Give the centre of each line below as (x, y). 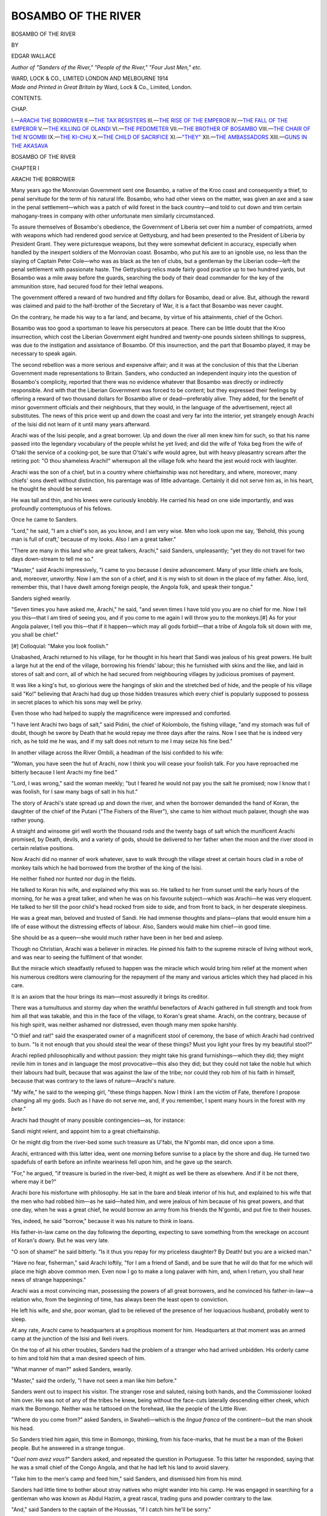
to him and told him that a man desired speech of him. (78, 1358)
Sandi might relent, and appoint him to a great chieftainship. (86, 1132)
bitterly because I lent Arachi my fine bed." (64, 772)
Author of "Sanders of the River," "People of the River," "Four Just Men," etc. (107, 67)
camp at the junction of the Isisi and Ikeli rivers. (70, 1339)
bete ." (19, 1109)
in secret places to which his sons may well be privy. (77, 702)
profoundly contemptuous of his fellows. (61, 509)
